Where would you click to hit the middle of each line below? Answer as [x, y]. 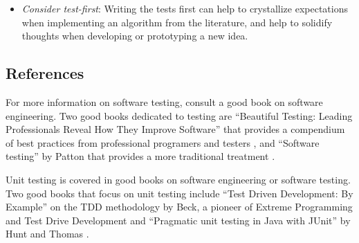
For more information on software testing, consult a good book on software [164, 101]
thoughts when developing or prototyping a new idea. [135, 36]
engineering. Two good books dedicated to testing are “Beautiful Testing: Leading [179, 115]
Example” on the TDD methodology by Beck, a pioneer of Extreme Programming [179, 207]
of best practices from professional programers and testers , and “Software [163, 142]
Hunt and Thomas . [47, 234]
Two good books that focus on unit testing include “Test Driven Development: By [179, 193]
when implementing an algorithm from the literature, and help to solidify [177, 22]
